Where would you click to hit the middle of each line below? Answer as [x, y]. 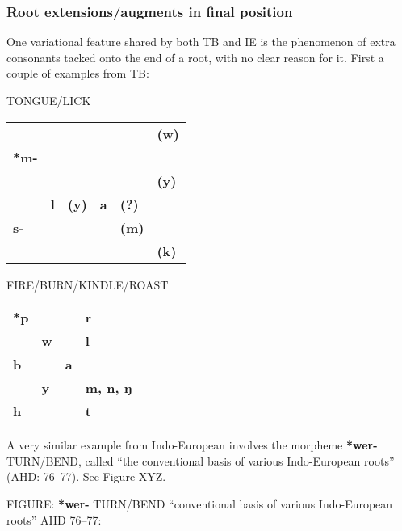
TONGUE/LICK [49, 100]
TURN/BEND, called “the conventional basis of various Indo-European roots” [201, 460]
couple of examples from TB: [78, 73]
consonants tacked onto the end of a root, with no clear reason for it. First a [195, 57]
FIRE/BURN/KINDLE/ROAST [88, 284]
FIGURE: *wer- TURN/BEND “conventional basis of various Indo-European [200, 503]
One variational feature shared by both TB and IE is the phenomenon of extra [201, 42]
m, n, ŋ [109, 388]
